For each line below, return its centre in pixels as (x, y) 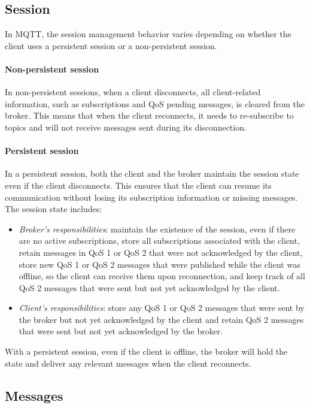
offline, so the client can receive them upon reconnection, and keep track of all (162, 276)
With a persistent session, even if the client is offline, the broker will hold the (146, 351)
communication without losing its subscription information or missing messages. (151, 197)
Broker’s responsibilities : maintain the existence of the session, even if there (157, 229)
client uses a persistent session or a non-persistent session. (111, 45)
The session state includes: (54, 209)
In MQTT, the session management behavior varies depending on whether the (148, 34)
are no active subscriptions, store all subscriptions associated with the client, (159, 241)
